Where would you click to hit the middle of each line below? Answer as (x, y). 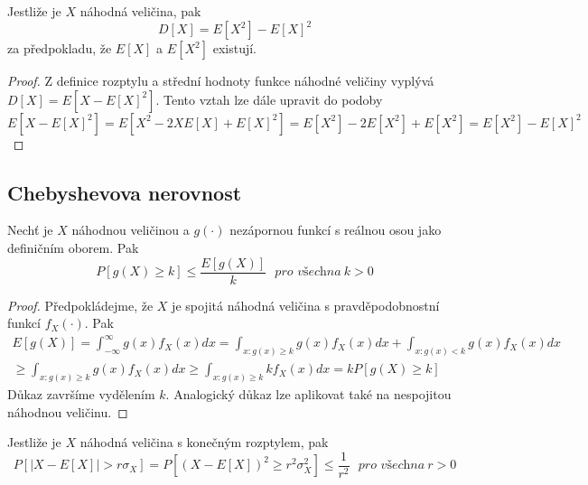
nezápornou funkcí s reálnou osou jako (336, 230)
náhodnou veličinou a (131, 230)
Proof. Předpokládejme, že (80, 305)
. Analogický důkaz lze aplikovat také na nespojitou (308, 394)
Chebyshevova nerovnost (125, 192)
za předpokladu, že (60, 48)
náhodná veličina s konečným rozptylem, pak (204, 442)
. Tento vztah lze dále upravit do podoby (269, 99)
